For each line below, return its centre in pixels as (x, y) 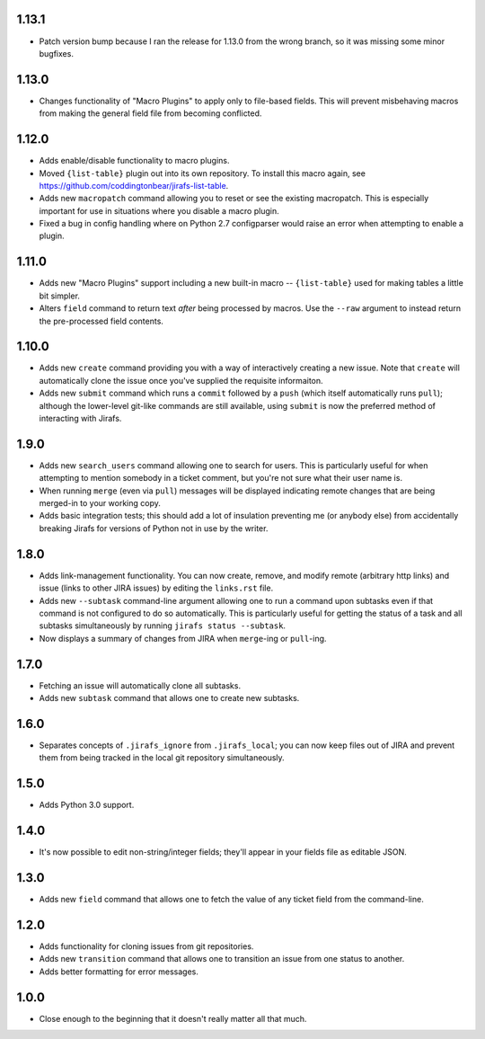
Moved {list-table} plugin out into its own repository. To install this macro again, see (202, 173)
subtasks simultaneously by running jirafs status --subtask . (163, 626)
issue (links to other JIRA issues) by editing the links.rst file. (156, 588)
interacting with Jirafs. (80, 418)
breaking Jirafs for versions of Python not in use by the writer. (154, 528)
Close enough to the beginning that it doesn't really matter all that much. (173, 1018)
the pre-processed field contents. (101, 321)
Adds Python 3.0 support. (87, 805)
